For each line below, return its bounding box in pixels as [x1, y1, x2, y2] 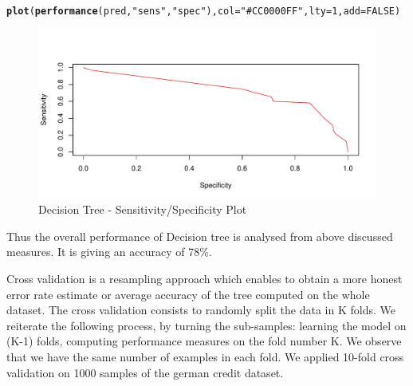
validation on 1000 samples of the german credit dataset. [6, 364, 284, 380]
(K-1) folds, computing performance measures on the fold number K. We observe [6, 333, 402, 349]
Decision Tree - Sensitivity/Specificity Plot [38, 201, 247, 218]
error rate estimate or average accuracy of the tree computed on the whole [6, 286, 370, 302]
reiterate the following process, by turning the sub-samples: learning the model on [6, 317, 407, 333]
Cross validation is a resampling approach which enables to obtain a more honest [6, 270, 403, 287]
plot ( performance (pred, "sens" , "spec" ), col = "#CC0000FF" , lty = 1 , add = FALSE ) [6, 6, 401, 17]
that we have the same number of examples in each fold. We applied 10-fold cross [6, 349, 404, 364]
